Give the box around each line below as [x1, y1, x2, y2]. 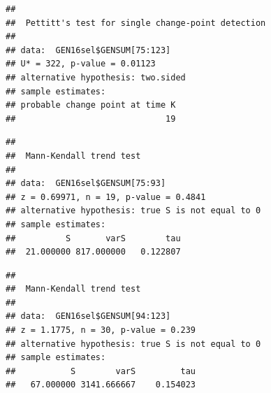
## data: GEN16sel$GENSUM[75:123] [6, 45, 171, 55]
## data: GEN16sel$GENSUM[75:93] [6, 178, 166, 189]
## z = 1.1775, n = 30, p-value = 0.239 [6, 325, 196, 336]
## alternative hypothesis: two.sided [6, 72, 186, 83]
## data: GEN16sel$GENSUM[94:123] [6, 311, 171, 322]
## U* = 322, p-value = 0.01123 [6, 59, 156, 69]
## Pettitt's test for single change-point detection [6, 17, 266, 28]
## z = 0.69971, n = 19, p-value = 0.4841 [6, 192, 206, 202]
